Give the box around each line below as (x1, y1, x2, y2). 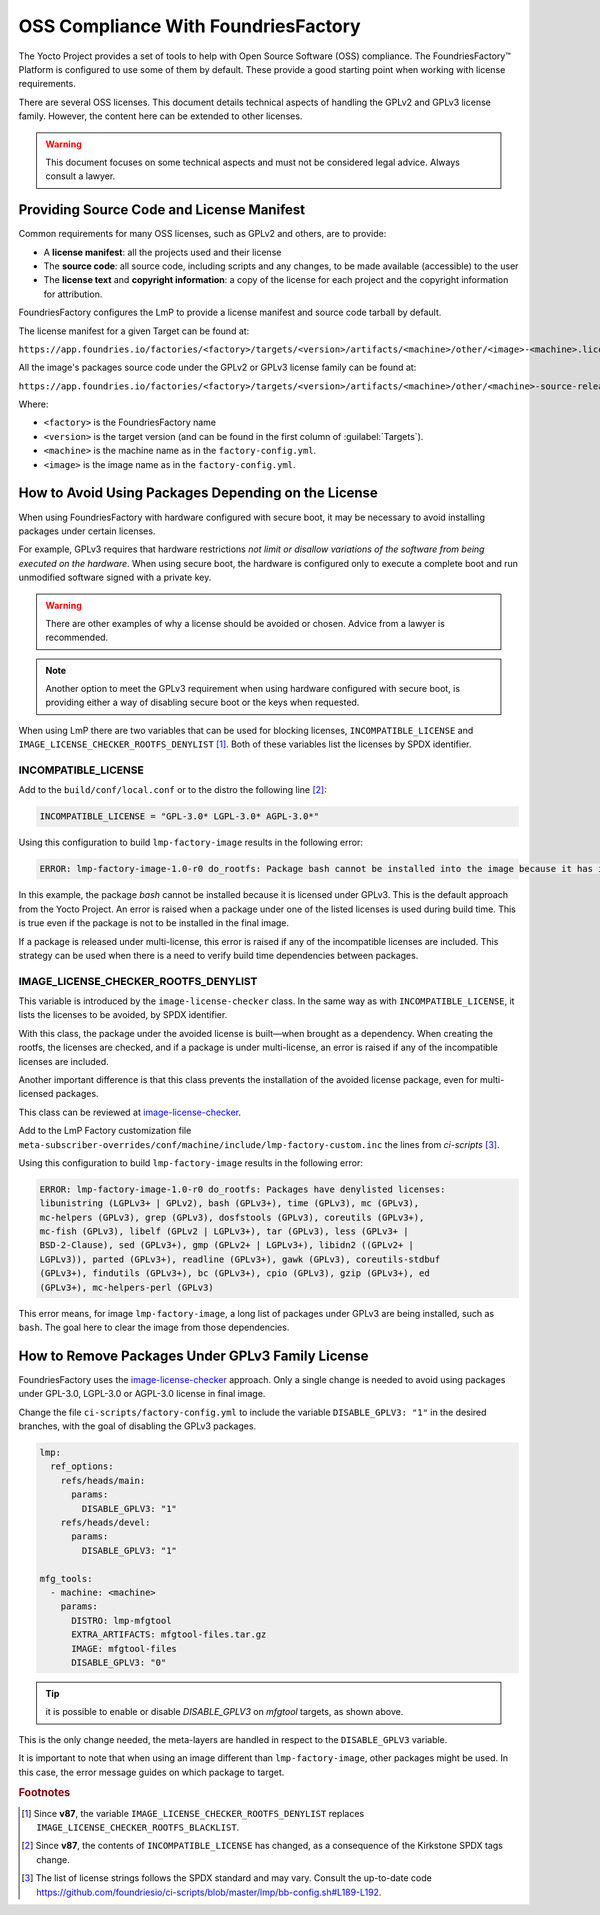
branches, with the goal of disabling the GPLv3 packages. (18, 1420, 257, 1432)
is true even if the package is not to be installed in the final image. (18, 917, 290, 929)
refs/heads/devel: (60, 1517, 151, 1529)
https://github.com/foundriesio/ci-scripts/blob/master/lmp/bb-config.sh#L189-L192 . (36, 1886, 382, 1898)
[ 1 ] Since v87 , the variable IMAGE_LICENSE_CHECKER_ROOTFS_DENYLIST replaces (21, 1807, 365, 1819)
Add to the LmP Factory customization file (18, 1125, 192, 1137)
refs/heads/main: (60, 1475, 146, 1486)
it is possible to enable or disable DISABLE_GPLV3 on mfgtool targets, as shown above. (45, 1706, 404, 1718)
